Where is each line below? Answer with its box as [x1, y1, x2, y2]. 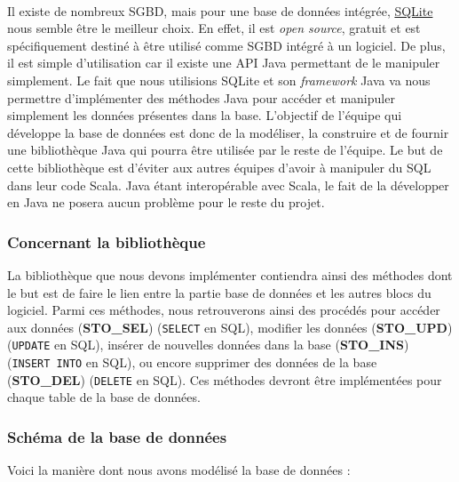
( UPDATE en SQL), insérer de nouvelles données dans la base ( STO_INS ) [7, 335, 409, 354]
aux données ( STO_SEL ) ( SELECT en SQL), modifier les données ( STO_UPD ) [7, 317, 453, 336]
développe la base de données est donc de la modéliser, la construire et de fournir [7, 123, 449, 141]
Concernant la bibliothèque [7, 230, 206, 253]
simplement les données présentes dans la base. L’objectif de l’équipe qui [7, 106, 402, 125]
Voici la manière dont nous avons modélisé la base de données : [7, 461, 351, 479]
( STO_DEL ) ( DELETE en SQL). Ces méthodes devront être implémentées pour [7, 370, 442, 389]
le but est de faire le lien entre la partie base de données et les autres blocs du [7, 283, 431, 301]
